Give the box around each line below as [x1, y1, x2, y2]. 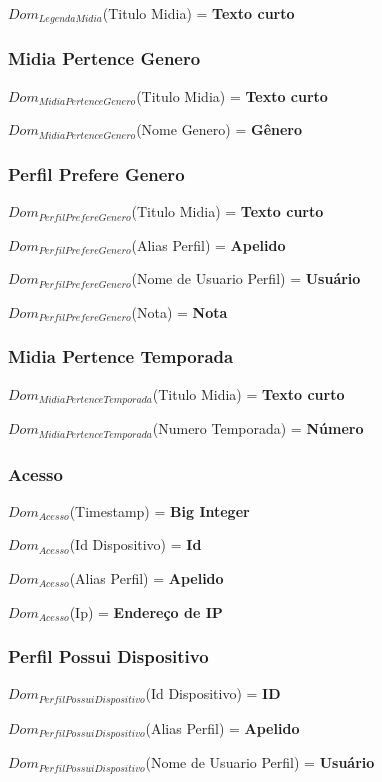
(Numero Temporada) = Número [152, 418, 364, 439]
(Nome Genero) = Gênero [136, 119, 303, 140]
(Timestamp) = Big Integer [69, 500, 250, 521]
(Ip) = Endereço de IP [69, 601, 223, 622]
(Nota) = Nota [131, 301, 228, 322]
